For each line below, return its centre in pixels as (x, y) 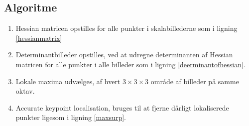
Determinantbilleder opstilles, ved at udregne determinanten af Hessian (124, 55)
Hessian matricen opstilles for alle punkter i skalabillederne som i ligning (126, 28)
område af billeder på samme (195, 81)
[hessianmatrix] (39, 38)
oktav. (25, 91)
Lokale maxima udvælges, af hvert (68, 81)
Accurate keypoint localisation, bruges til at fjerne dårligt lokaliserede (122, 107)
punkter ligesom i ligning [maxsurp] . (71, 117)
